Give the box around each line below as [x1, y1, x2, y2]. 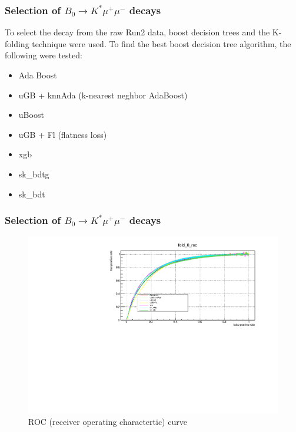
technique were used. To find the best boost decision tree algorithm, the [32, 37, 291, 50]
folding [5, 37, 29, 50]
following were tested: [5, 49, 82, 61]
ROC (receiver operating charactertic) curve [28, 415, 187, 427]
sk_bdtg [18, 167, 49, 180]
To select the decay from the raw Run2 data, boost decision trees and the [5, 26, 270, 38]
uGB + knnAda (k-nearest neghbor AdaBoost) [18, 88, 188, 101]
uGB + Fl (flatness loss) [18, 128, 107, 140]
